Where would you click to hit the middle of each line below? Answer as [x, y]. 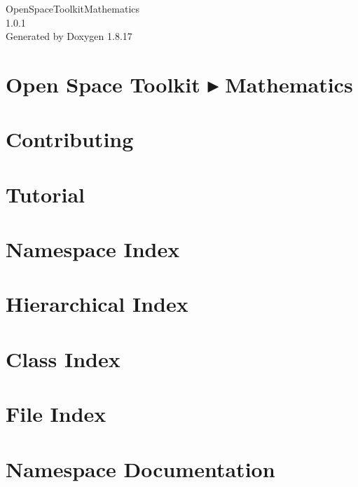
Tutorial [46, 194]
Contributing [70, 139]
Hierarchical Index [97, 304]
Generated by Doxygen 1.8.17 [69, 36]
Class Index [63, 358]
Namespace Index [93, 249]
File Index [56, 414]
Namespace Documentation [140, 468]
